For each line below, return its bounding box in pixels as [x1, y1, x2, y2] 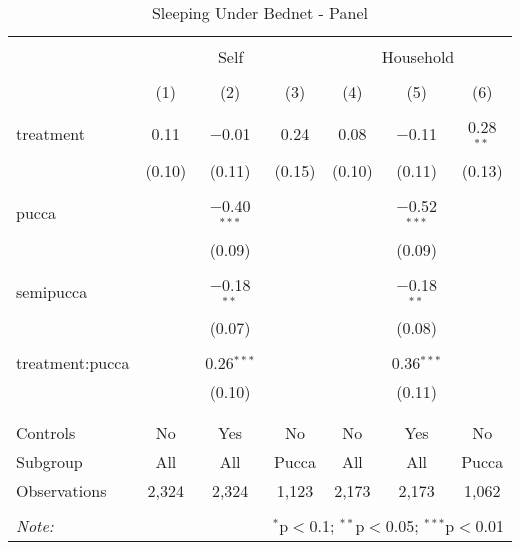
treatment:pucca [16, 351, 130, 375]
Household [381, 45, 455, 68]
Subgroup [16, 450, 83, 474]
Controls [16, 421, 76, 445]
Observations [16, 479, 107, 503]
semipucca [16, 279, 88, 303]
